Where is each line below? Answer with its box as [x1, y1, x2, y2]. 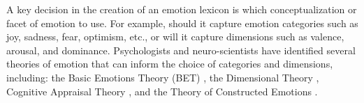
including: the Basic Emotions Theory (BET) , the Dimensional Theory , [6, 70, 319, 84]
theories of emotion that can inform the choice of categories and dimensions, [6, 56, 333, 71]
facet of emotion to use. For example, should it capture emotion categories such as [6, 15, 358, 30]
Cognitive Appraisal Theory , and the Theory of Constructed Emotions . [6, 84, 318, 98]
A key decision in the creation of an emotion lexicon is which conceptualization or [6, 2, 357, 16]
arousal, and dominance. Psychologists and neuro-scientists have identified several [6, 42, 356, 57]
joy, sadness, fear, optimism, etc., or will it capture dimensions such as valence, [6, 29, 344, 44]
